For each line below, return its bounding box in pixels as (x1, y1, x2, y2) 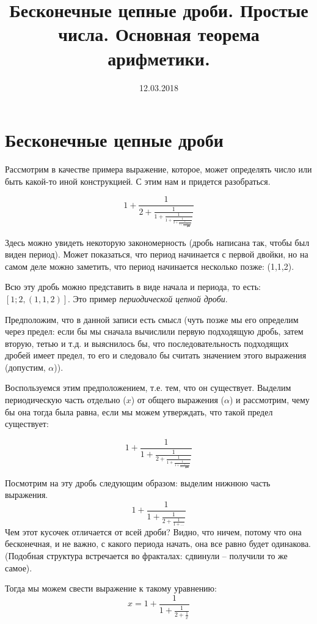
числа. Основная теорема (58, 21, 260, 46)
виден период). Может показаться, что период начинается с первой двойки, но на (5, 248, 308, 261)
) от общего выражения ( (131, 393, 225, 406)
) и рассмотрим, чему (229, 393, 310, 406)
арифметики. (107, 45, 210, 70)
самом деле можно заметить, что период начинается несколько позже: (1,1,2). (5, 259, 294, 272)
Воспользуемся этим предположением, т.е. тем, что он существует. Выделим (5, 381, 291, 394)
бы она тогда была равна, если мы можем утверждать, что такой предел (5, 405, 273, 418)
